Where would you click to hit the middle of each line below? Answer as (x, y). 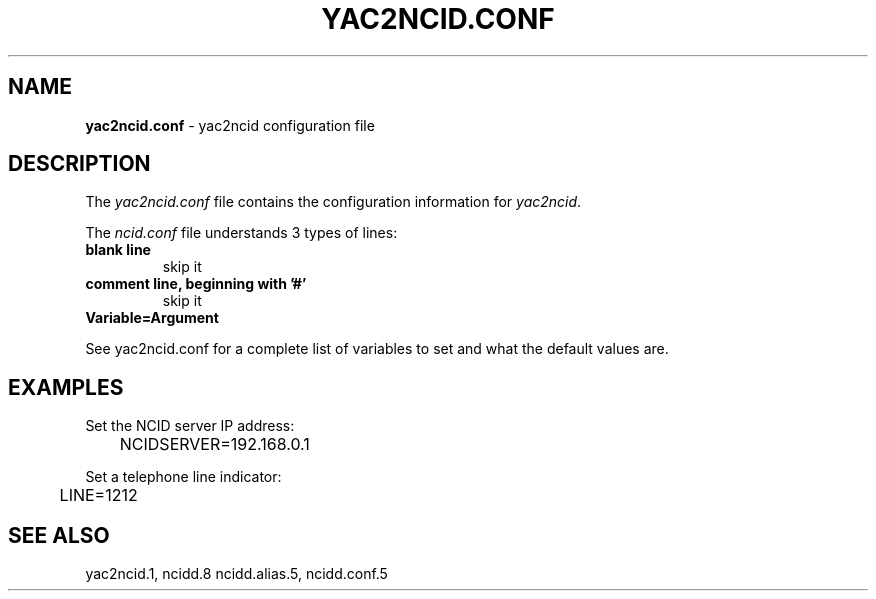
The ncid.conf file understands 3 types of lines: (241, 233)
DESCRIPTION (79, 164)
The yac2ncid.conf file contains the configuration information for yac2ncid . (333, 202)
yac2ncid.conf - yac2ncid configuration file (230, 125)
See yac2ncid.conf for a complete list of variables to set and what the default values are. (377, 349)
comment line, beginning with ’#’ (196, 284)
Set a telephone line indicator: (183, 477)
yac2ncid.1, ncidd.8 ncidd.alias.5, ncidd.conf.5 (236, 574)
